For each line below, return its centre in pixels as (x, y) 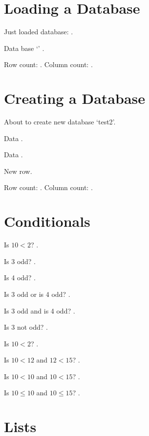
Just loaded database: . (39, 32)
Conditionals (47, 221)
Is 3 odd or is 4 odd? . (37, 294)
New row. (18, 171)
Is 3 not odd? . (26, 327)
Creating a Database (75, 98)
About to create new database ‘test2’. (60, 122)
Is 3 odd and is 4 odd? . (40, 310)
